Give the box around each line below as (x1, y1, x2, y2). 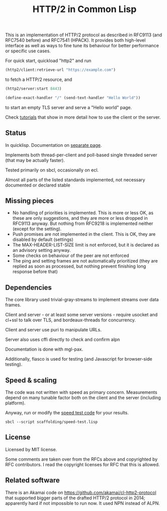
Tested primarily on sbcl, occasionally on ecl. (5, 167, 99, 173)
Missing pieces (5, 197, 54, 205)
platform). (5, 400, 26, 406)
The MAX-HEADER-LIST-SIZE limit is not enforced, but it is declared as (12, 242, 159, 248)
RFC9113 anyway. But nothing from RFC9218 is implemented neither (12, 220, 153, 227)
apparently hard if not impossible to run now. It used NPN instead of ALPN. (5, 500, 160, 506)
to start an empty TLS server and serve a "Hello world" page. (5, 104, 132, 110)
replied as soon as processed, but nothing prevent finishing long (12, 263, 146, 270)
